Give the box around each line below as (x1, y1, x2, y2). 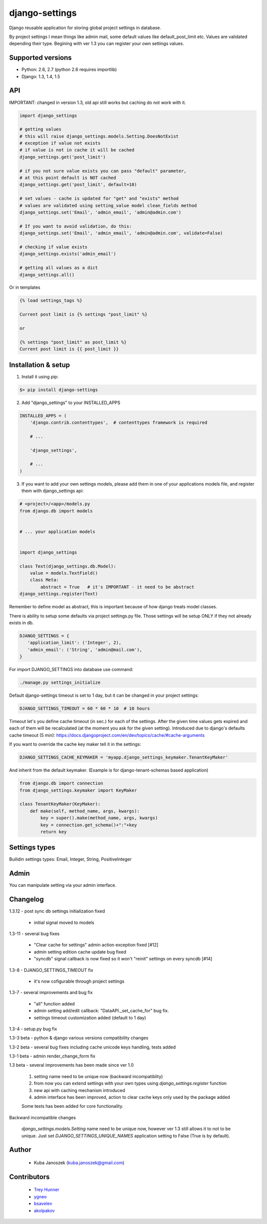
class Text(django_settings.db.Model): (19, 563, 116, 569)
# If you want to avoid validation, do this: (19, 223, 132, 229)
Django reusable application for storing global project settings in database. (9, 25, 162, 31)
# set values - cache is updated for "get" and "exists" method (19, 196, 179, 201)
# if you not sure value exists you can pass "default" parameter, (19, 168, 187, 174)
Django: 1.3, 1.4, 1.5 (21, 73, 60, 79)
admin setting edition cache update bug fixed (34, 949, 127, 954)
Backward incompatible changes (9, 1114, 76, 1120)
